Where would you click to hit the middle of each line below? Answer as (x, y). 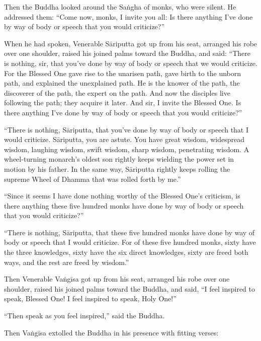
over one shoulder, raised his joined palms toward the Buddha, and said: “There (127, 53)
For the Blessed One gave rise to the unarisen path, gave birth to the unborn (123, 73)
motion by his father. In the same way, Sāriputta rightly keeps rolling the (117, 168)
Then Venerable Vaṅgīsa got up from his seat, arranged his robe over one (117, 279)
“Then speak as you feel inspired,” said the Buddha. (84, 316)
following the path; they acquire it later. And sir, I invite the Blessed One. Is (123, 103)
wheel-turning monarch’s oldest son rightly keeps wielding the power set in (119, 159)
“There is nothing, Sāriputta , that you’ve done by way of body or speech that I (126, 129)
